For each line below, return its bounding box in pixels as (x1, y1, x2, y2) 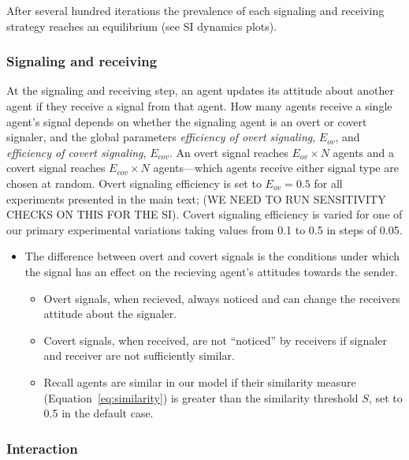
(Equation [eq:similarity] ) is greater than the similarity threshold (43, 389, 359, 406)
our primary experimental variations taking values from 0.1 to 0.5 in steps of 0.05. (6, 221, 403, 237)
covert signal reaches (6, 159, 106, 176)
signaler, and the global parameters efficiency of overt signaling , (6, 129, 316, 145)
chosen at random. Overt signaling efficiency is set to (6, 174, 262, 191)
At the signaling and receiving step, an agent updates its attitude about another (6, 82, 394, 99)
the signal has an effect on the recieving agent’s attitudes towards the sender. (24, 263, 398, 279)
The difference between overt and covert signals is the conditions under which (24, 248, 400, 264)
